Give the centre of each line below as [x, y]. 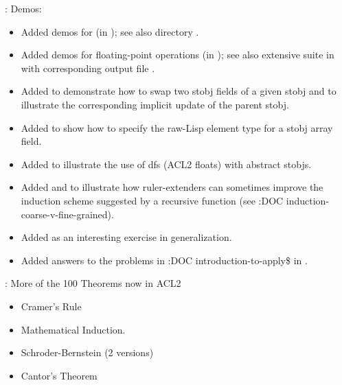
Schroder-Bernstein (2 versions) [87, 352]
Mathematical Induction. [73, 329]
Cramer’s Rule [51, 306]
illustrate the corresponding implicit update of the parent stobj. [155, 104]
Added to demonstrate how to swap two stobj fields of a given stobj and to [179, 91]
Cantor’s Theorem [59, 375]
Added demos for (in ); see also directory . [110, 31]
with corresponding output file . [88, 68]
